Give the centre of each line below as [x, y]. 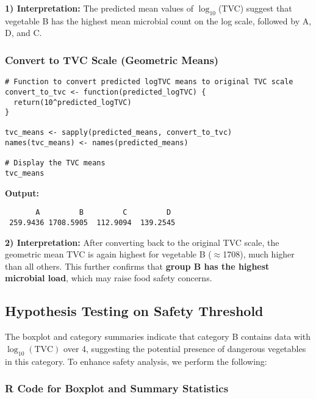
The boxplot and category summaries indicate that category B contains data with [158, 336]
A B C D [103, 213]
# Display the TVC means [55, 163]
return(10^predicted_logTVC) [73, 102]
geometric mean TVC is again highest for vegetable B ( [108, 254]
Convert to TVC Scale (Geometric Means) [112, 59]
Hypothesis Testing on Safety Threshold [134, 311]
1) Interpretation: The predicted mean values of [99, 8]
